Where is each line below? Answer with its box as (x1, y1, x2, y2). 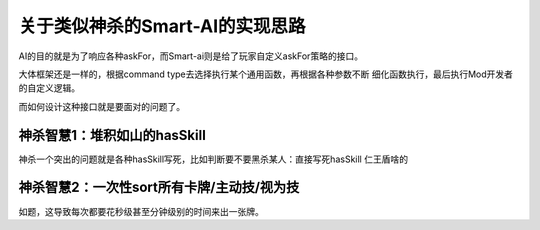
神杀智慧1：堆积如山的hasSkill (18, 126, 207, 144)
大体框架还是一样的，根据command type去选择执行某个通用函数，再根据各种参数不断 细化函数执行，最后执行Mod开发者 (18, 68, 514, 80)
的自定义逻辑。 (18, 82, 80, 94)
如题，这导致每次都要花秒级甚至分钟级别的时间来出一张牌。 (18, 205, 264, 217)
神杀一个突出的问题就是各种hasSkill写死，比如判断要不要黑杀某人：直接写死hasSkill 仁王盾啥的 (18, 153, 409, 165)
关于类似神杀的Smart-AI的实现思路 (18, 15, 306, 37)
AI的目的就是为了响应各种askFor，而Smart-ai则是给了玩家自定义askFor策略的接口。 (18, 50, 364, 62)
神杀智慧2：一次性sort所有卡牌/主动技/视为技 (18, 179, 300, 196)
